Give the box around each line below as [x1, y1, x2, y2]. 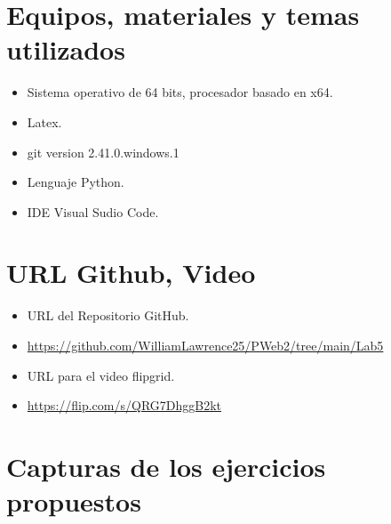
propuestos [6, 483, 141, 520]
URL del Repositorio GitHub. [27, 306, 189, 325]
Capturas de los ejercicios [6, 447, 326, 484]
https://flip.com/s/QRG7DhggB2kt [27, 396, 222, 415]
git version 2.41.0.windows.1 [27, 142, 180, 161]
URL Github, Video [6, 254, 256, 291]
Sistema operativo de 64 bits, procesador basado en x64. [27, 83, 333, 101]
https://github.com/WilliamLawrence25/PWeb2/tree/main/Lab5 [27, 336, 384, 354]
